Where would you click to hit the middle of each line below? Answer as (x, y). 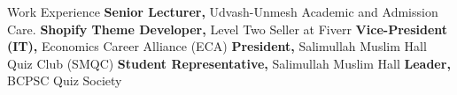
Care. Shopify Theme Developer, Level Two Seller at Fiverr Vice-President (228, 29)
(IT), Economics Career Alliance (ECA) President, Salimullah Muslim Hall (217, 46)
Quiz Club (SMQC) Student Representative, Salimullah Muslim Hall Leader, (229, 63)
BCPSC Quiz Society (65, 80)
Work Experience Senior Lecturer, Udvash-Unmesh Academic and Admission (223, 11)
